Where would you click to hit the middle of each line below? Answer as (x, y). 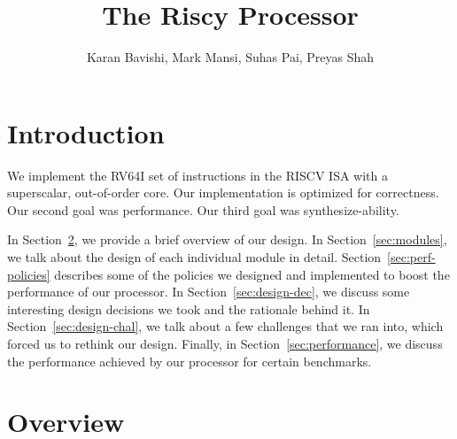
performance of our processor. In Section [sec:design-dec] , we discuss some (209, 292)
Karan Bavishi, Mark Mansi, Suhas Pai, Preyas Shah (230, 57)
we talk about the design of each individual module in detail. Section (194, 257)
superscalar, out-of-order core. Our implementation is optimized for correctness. (223, 193)
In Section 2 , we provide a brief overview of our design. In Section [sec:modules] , (227, 239)
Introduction (86, 132)
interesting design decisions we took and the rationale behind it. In (189, 308)
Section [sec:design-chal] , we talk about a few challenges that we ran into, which (225, 326)
